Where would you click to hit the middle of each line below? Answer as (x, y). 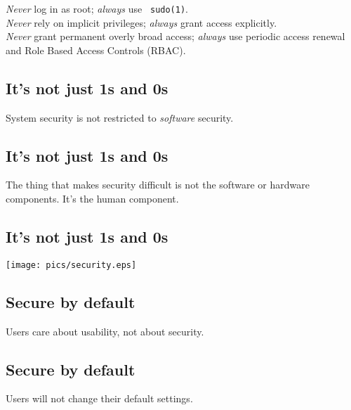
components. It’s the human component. (92, 199)
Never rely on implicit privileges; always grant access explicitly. (141, 22)
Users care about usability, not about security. (105, 331)
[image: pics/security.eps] (71, 265)
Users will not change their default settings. (99, 398)
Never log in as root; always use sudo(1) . (97, 8)
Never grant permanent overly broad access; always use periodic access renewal (175, 36)
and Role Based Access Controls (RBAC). (96, 50)
